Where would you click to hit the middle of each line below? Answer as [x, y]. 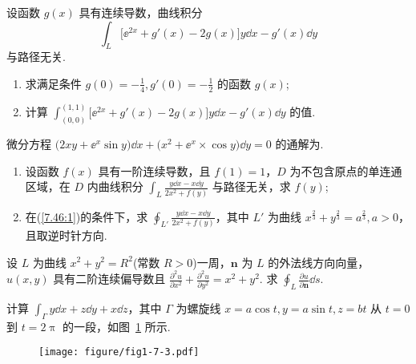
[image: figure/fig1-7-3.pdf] [119, 352]
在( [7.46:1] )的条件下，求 [87, 216]
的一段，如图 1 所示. [117, 326]
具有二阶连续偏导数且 [109, 279]
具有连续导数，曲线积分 [141, 12]
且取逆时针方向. [66, 235]
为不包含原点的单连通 [346, 170]
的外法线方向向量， [319, 262]
